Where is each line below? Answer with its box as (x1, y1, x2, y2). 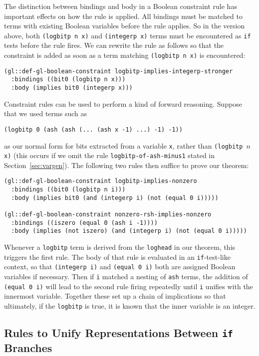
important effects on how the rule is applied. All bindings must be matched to (4, 10, 243, 21)
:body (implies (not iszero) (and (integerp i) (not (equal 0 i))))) (11, 227, 247, 235)
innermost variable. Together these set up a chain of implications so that (4, 291, 226, 301)
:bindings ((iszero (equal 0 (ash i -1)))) (11, 219, 158, 226)
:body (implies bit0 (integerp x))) (11, 84, 133, 91)
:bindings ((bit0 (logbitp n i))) (11, 186, 126, 193)
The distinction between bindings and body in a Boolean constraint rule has (4, 1, 237, 11)
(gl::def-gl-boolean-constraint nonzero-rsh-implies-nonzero (4, 211, 212, 218)
